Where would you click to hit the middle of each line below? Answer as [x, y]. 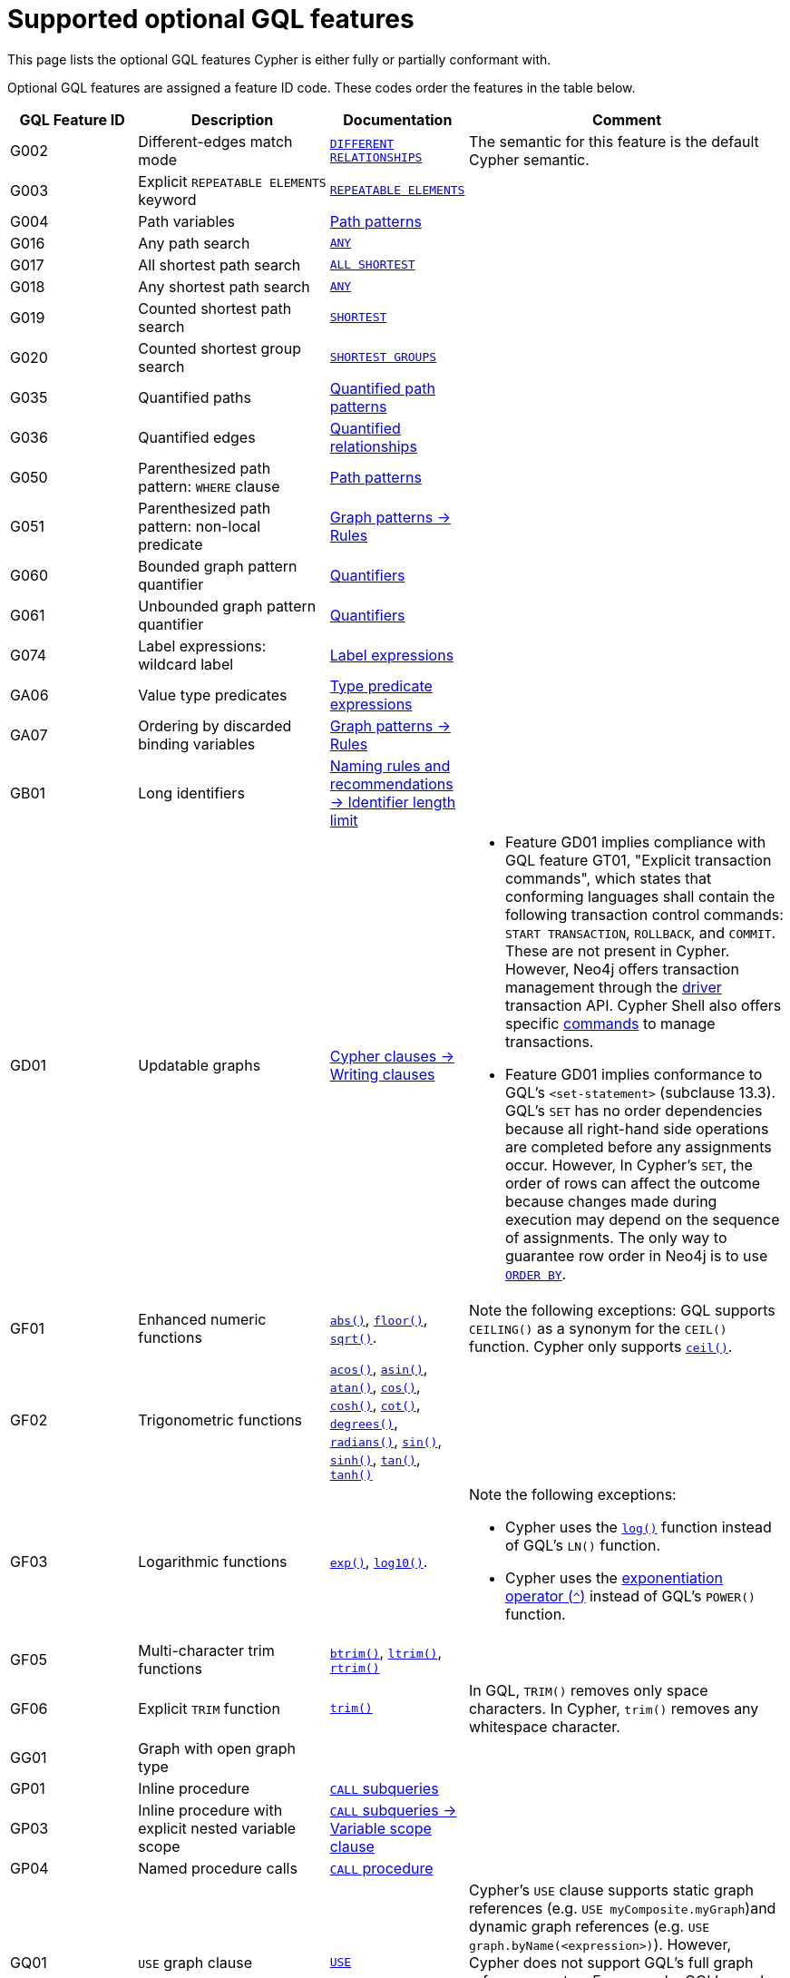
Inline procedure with [210, 1810]
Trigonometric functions [220, 1420]
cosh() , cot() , [375, 1404]
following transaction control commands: [644, 914]
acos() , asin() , [379, 1368]
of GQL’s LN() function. [583, 1545]
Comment [627, 119]
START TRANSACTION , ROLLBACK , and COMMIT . [640, 932]
